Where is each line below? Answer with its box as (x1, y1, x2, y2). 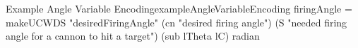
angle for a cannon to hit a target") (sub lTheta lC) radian (6, 29, 260, 43)
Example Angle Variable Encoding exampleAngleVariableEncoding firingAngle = (6, 1, 352, 15)
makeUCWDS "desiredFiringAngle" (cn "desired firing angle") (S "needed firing (6, 15, 347, 29)
